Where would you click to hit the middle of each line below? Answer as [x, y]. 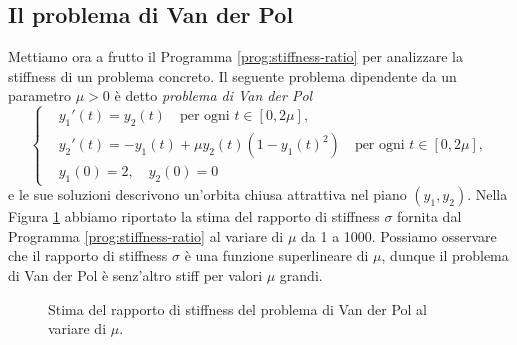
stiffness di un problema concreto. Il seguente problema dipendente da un [232, 75]
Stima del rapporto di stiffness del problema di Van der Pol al [237, 308]
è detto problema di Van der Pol [213, 95]
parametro [40, 95]
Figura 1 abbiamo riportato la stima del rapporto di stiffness [194, 216]
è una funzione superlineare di [276, 255]
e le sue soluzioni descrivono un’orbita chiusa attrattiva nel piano [207, 194]
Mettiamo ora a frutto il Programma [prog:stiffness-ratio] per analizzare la [235, 56]
